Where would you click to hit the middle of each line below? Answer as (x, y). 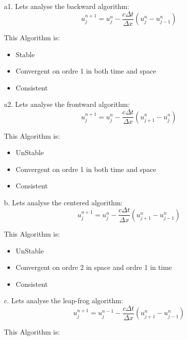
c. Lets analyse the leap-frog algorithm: (63, 300)
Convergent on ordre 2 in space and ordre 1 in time (94, 267)
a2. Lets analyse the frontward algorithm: (67, 104)
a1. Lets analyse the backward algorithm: (67, 6)
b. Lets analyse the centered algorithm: (63, 202)
